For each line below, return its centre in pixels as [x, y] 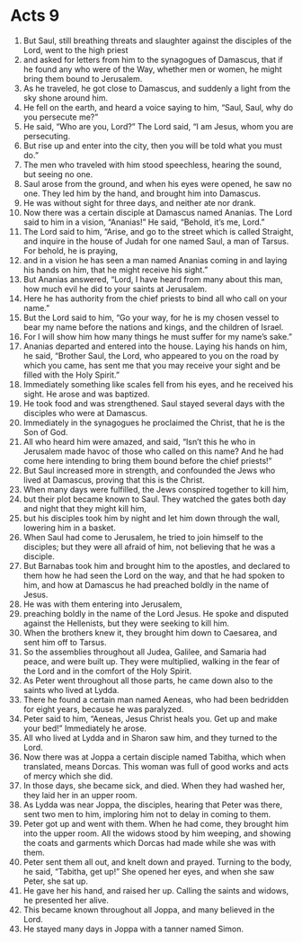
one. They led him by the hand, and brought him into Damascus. [142, 193]
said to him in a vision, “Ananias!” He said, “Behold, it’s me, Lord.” [144, 222]
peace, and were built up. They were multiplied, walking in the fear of [151, 661]
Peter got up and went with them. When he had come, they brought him [156, 823]
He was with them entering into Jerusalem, [102, 604]
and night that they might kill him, [85, 508]
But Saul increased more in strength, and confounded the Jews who [149, 470]
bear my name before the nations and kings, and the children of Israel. [153, 327]
